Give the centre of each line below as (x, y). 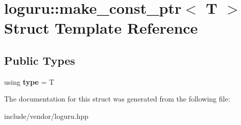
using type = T (29, 81)
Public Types (40, 60)
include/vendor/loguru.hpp (46, 116)
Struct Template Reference (101, 28)
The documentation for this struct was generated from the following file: (117, 99)
